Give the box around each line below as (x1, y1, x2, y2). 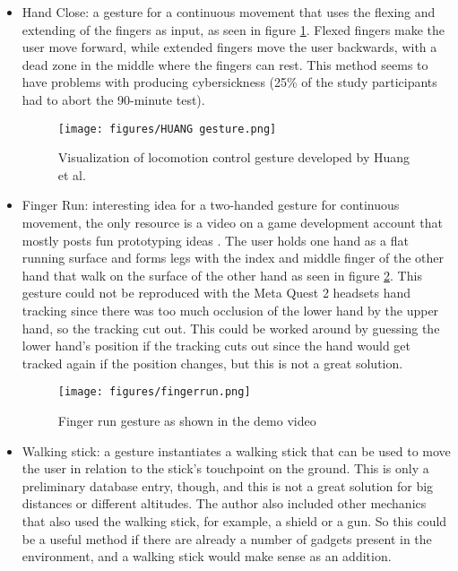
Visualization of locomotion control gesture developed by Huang (57, 148, 410, 167)
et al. (57, 165, 86, 184)
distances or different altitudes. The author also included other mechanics (22, 494, 427, 513)
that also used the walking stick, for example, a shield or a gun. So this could (22, 511, 447, 530)
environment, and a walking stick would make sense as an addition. (22, 547, 392, 566)
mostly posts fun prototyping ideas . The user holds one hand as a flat (22, 230, 409, 249)
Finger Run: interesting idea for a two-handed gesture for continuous (22, 195, 400, 214)
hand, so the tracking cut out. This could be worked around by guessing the (22, 318, 440, 337)
